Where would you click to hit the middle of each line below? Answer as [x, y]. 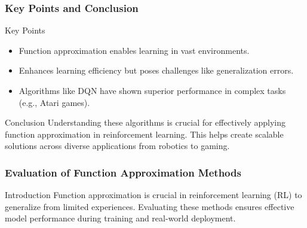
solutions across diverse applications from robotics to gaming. [117, 146]
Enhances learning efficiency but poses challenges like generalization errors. [156, 70]
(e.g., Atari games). [54, 102]
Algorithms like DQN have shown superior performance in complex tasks [152, 90]
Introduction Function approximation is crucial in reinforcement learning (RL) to [153, 195]
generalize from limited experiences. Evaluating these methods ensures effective [150, 206]
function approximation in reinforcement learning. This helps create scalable [144, 134]
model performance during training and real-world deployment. [120, 218]
